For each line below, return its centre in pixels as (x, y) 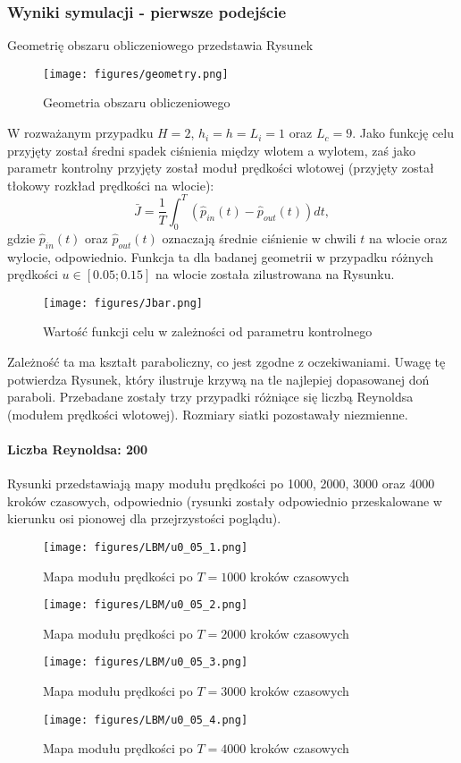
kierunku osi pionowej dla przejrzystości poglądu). (144, 518)
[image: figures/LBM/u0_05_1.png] (146, 547)
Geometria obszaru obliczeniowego (137, 102)
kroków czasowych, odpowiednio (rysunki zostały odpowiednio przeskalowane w (225, 500)
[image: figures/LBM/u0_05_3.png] (146, 662)
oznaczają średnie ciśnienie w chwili (259, 237)
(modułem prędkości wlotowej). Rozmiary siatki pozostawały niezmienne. (208, 414)
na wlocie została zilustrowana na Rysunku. (275, 274)
